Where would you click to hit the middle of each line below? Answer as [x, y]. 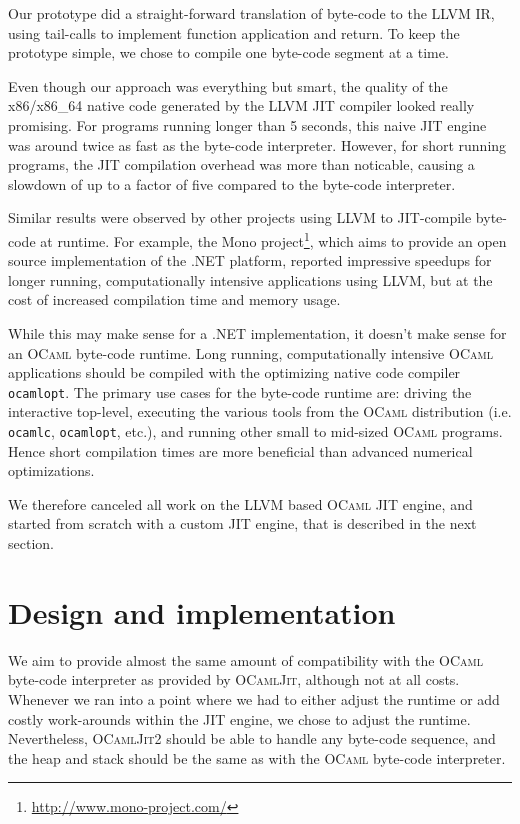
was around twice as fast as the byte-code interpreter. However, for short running [257, 144]
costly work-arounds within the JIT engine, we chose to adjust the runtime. [239, 718]
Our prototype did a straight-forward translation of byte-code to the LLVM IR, [251, 13]
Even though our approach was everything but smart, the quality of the [228, 85]
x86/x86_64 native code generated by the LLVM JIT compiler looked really [241, 105]
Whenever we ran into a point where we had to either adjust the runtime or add [254, 698]
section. [31, 543]
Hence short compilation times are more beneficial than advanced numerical [240, 450]
